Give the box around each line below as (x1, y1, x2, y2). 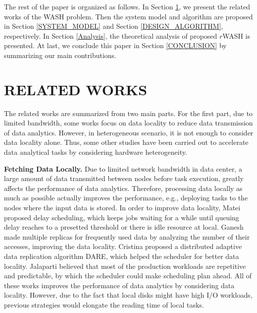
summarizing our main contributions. (4, 50, 117, 60)
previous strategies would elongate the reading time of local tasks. (4, 299, 204, 310)
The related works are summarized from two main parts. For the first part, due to (4, 108, 253, 118)
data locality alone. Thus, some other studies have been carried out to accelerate (4, 137, 249, 147)
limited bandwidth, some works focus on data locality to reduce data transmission (4, 118, 253, 128)
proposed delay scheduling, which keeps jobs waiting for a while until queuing (4, 212, 239, 222)
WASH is (222, 30, 251, 41)
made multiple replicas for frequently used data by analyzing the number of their (4, 231, 250, 242)
